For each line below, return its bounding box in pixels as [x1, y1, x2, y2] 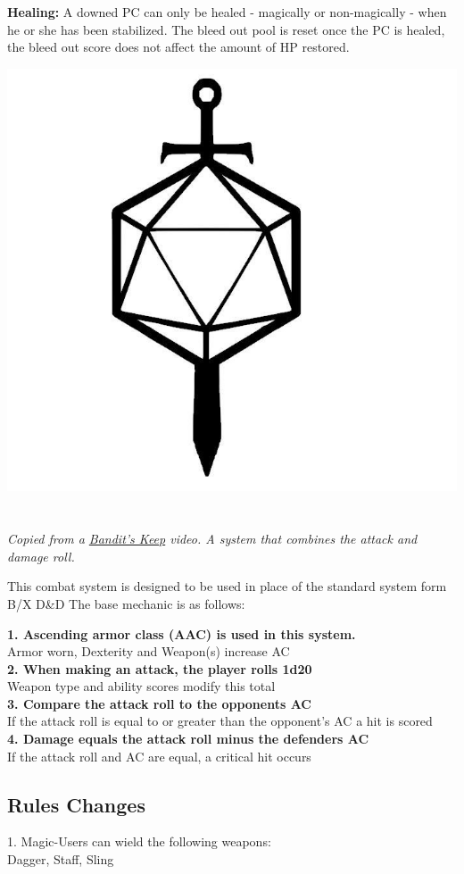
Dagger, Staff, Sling [7, 850, 114, 869]
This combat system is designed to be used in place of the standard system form [7, 577, 447, 595]
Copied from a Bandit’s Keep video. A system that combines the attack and [7, 529, 418, 548]
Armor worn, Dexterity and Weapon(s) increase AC [7, 642, 290, 661]
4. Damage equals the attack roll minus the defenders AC [7, 729, 369, 748]
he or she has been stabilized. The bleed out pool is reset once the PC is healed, [7, 20, 445, 38]
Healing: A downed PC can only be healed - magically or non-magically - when [7, 3, 447, 21]
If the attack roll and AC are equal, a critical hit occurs [7, 746, 311, 765]
